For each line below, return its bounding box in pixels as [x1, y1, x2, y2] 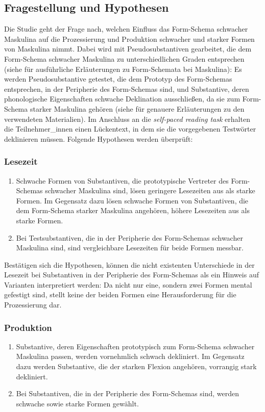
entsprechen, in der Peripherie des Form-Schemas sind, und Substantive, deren [4, 83, 249, 94]
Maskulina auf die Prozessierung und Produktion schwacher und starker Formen [4, 33, 255, 44]
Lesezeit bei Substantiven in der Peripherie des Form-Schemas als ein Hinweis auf [4, 269, 259, 280]
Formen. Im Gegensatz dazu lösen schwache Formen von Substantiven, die [16, 195, 249, 205]
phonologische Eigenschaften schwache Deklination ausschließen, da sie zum [4, 93, 240, 104]
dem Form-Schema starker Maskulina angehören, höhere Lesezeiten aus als [16, 205, 250, 216]
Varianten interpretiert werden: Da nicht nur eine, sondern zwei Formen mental [4, 279, 252, 290]
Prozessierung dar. [4, 299, 62, 310]
